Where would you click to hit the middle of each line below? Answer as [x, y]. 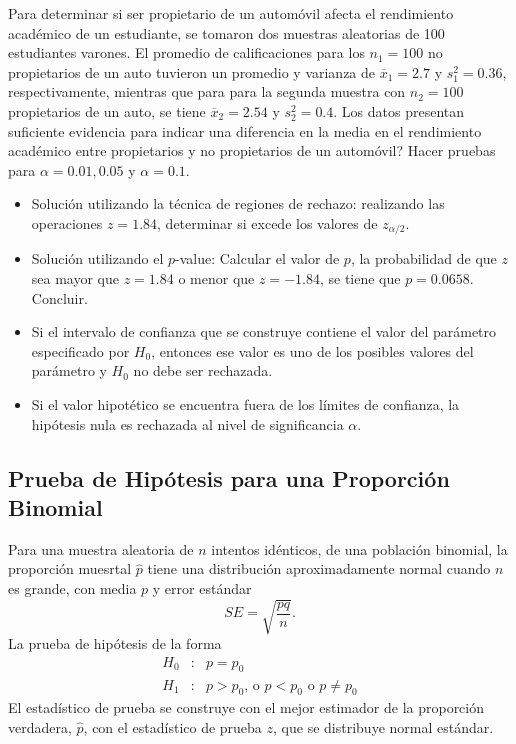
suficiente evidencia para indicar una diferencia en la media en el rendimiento [245, 130]
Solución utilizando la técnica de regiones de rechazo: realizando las [238, 203]
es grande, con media [72, 587]
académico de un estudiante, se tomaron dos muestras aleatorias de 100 [226, 32]
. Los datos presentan [399, 110]
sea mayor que [75, 277]
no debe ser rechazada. [203, 370]
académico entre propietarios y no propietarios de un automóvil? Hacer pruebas [252, 150]
